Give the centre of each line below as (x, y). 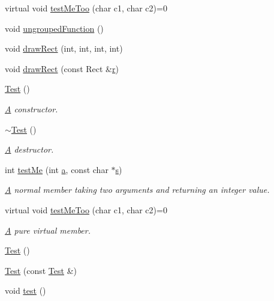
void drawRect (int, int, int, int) (64, 48)
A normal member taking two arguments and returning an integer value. (137, 190)
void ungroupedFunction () (54, 28)
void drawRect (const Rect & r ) (62, 68)
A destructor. (29, 149)
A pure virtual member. (48, 230)
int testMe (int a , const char (57, 169)
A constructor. (31, 108)
